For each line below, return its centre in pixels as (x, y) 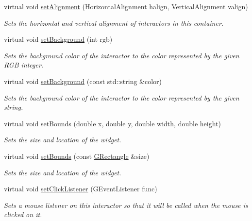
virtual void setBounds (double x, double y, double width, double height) (112, 123)
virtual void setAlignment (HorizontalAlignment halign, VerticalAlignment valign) (126, 6)
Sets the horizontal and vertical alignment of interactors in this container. (114, 23)
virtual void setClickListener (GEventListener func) (81, 189)
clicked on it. (23, 214)
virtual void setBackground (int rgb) (58, 39)
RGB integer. (24, 65)
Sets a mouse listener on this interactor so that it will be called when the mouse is (126, 205)
